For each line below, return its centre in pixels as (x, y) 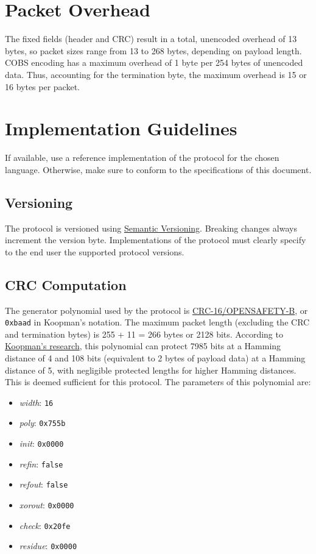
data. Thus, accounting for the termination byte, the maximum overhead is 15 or (156, 74)
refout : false (44, 484)
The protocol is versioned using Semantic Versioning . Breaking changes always (151, 228)
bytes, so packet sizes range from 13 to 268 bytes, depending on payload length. (153, 50)
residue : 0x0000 (48, 546)
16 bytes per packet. (42, 86)
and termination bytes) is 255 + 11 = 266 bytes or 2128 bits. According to (144, 334)
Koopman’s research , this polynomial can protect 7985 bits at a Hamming (143, 346)
